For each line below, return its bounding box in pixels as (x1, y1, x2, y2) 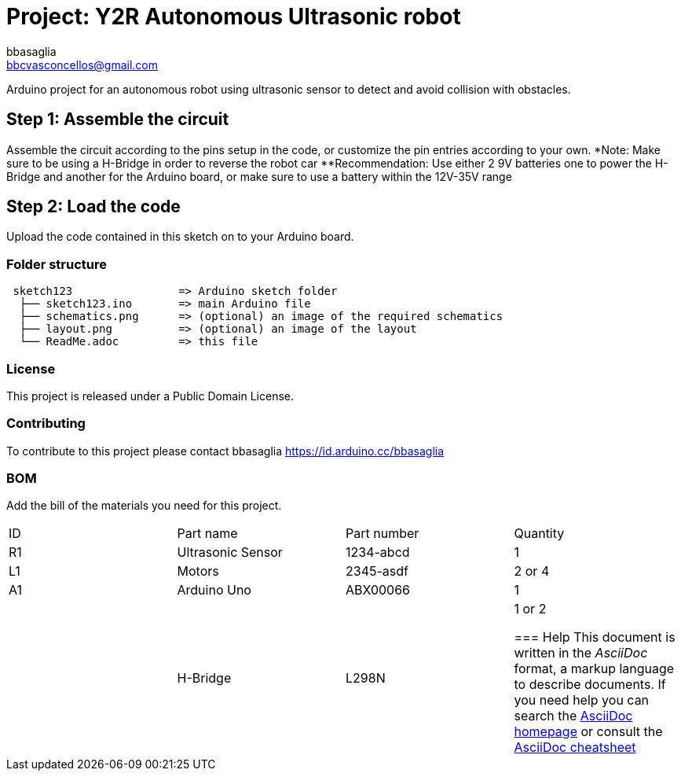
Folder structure (6, 256, 107, 272)
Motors (177, 563, 219, 580)
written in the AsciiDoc (514, 645, 648, 661)
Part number (346, 525, 419, 542)
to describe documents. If (514, 676, 666, 693)
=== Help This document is (514, 629, 676, 646)
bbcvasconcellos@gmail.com (6, 57, 159, 72)
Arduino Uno (177, 582, 251, 598)
